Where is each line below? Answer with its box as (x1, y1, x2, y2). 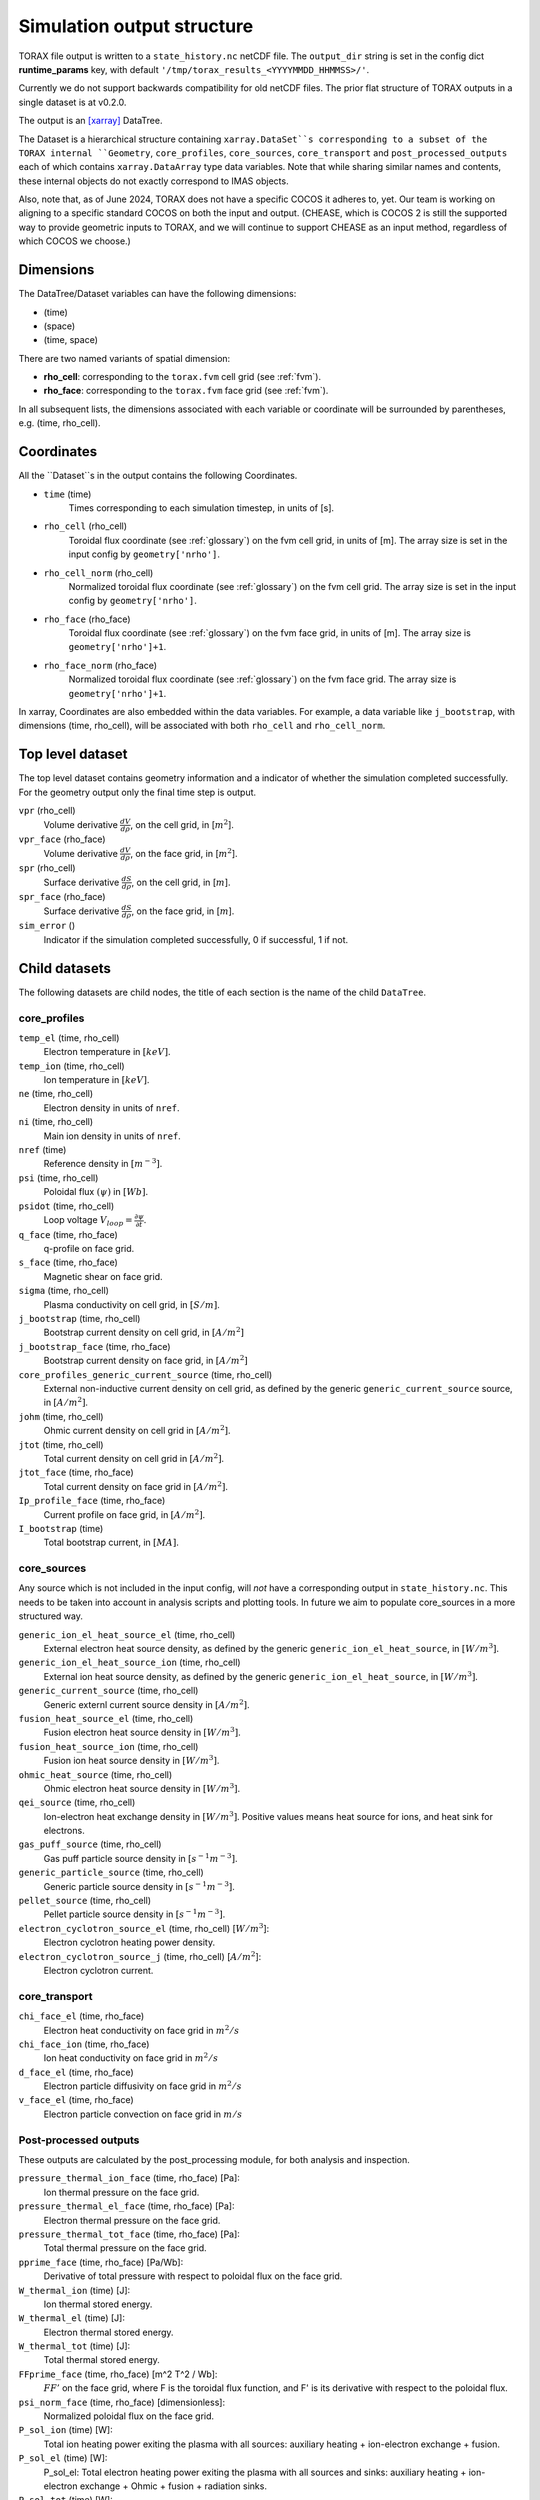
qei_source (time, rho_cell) (18, 1796, 136, 1809)
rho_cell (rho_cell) (43, 520, 128, 532)
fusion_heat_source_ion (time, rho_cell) (18, 1740, 199, 1752)
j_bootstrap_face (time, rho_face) (18, 1340, 171, 1352)
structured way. (18, 1610, 84, 1622)
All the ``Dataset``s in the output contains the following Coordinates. (18, 470, 298, 482)
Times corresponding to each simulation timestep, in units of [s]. (68, 501, 335, 514)
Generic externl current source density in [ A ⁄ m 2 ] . (43, 1697, 250, 1710)
